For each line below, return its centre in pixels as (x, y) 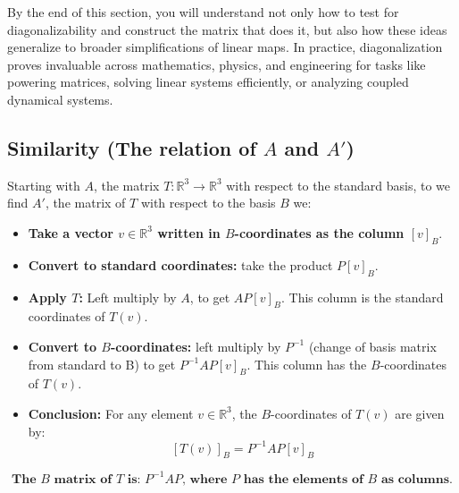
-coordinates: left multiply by (196, 346)
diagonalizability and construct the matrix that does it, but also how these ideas (227, 29)
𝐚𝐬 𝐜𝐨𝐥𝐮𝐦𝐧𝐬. (417, 479)
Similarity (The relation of (132, 147)
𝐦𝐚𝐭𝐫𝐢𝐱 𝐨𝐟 (83, 479)
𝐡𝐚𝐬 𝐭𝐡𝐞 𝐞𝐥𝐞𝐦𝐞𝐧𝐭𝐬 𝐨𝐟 (303, 479)
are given (420, 413)
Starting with (44, 185)
